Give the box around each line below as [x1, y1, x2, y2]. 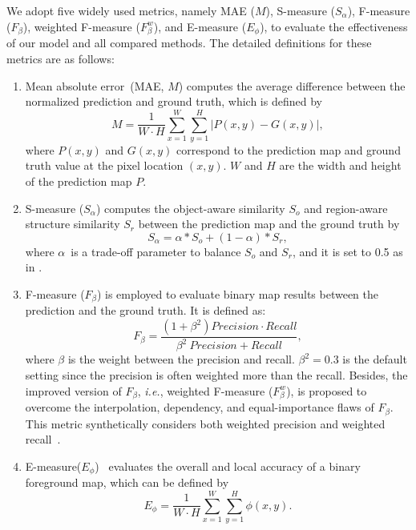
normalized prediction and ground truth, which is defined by [25, 93, 322, 110]
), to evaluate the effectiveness [260, 18, 408, 34]
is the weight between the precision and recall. [67, 351, 295, 367]
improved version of [25, 382, 122, 399]
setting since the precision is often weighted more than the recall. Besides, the [25, 367, 408, 383]
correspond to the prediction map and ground [176, 141, 401, 158]
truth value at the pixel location [25, 157, 184, 174]
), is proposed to [286, 382, 367, 399]
